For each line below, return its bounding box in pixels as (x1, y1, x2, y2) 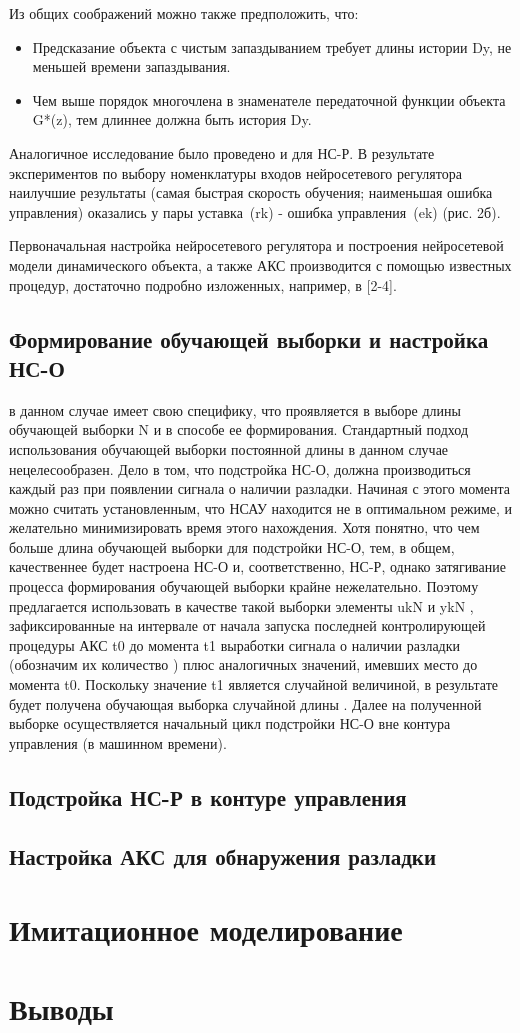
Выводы (9, 987, 114, 1028)
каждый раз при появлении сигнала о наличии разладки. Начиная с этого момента (9, 478, 510, 499)
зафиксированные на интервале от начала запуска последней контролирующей (9, 615, 486, 636)
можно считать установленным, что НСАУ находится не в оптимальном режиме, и (9, 497, 513, 518)
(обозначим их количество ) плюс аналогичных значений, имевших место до (9, 654, 478, 675)
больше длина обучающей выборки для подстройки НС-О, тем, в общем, (9, 536, 455, 557)
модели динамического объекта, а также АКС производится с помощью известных (9, 254, 512, 275)
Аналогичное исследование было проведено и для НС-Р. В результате (9, 142, 435, 163)
